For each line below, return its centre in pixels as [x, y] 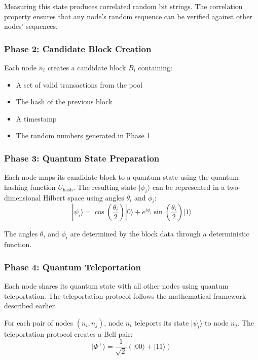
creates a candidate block [87, 67]
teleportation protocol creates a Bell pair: [68, 333]
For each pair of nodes [39, 322]
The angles [21, 234]
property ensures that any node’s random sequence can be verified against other [128, 16]
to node [217, 322]
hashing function [30, 187]
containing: [155, 67]
